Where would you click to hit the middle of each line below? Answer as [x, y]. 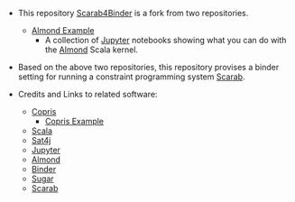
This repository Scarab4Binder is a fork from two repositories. [133, 13]
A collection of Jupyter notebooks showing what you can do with [166, 40]
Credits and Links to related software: [88, 94]
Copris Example [74, 121]
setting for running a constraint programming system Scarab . [131, 77]
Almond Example [63, 30]
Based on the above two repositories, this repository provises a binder [148, 67]
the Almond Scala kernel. [91, 50]
